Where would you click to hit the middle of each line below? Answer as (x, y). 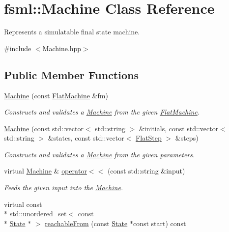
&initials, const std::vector (179, 128)
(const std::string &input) (146, 171)
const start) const (159, 223)
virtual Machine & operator (45, 171)
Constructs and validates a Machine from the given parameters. (100, 154)
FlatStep (149, 138)
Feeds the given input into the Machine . (64, 188)
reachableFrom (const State (86, 223)
